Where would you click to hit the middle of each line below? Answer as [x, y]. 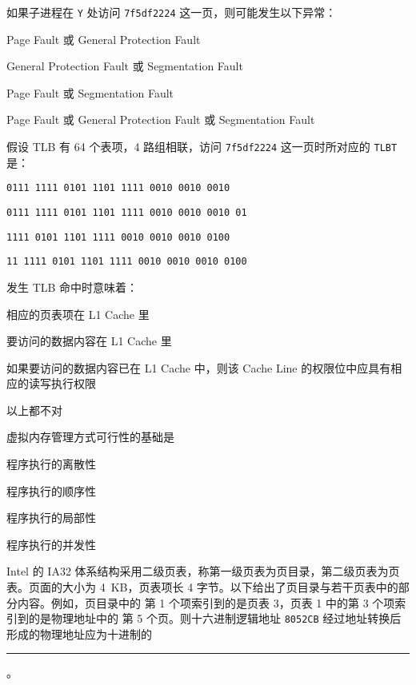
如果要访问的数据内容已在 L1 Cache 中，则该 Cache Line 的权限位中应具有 [199, 367]
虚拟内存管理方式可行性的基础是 [90, 437]
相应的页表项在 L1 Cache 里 [78, 314]
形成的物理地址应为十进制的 [79, 633]
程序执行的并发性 [51, 544]
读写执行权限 [62, 383]
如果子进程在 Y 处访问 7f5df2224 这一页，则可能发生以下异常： [172, 12]
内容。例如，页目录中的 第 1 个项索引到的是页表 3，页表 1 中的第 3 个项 [206, 602]
